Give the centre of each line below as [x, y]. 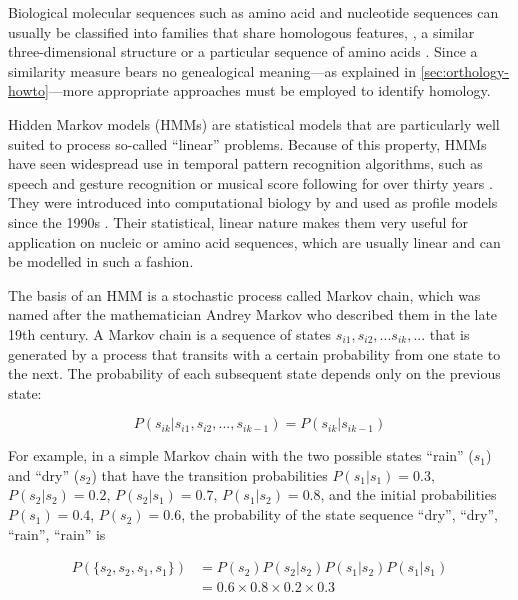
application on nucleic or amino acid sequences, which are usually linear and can [254, 241]
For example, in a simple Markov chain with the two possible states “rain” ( [241, 455]
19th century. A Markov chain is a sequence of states [170, 333]
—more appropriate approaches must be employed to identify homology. [269, 90]
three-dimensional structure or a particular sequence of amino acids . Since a [243, 51]
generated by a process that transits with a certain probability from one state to [254, 353]
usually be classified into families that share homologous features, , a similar [241, 31]
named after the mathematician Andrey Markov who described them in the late [253, 314]
